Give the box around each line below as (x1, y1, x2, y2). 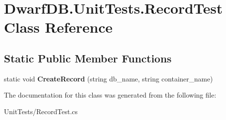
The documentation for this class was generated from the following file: (4, 90, 216, 100)
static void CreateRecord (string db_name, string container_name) (4, 73, 213, 83)
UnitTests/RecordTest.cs (4, 106, 78, 116)
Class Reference (4, 17, 113, 37)
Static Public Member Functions (4, 50, 172, 65)
